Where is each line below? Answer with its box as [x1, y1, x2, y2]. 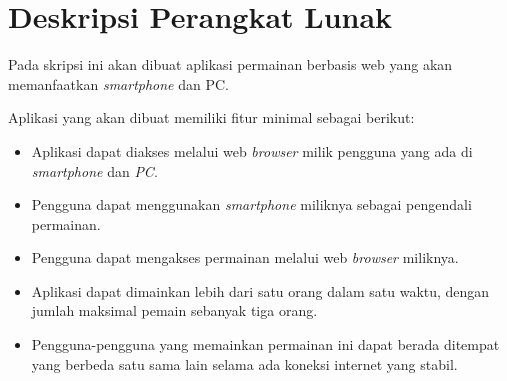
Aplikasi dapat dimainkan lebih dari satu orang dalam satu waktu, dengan [31, 280, 490, 301]
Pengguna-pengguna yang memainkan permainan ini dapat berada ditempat [31, 334, 500, 355]
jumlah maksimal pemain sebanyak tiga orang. [31, 300, 318, 321]
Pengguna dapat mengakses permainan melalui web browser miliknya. [31, 247, 459, 268]
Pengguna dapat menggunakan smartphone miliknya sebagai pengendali [31, 194, 472, 215]
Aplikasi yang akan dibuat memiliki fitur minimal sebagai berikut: [8, 107, 415, 128]
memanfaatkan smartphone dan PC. [8, 73, 230, 94]
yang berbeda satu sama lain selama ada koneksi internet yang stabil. [31, 353, 458, 374]
